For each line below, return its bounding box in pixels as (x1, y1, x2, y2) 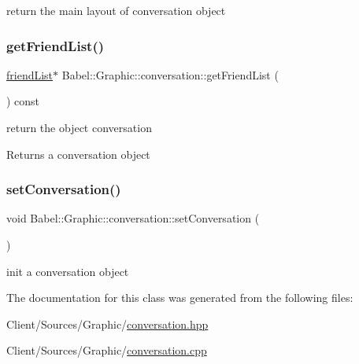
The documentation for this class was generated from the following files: (6, 289, 353, 306)
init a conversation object (6, 263, 129, 279)
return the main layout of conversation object (6, 2, 226, 18)
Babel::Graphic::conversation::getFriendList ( (61, 66, 279, 83)
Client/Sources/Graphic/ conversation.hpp (6, 315, 209, 332)
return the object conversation (6, 119, 152, 135)
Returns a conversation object (6, 145, 150, 162)
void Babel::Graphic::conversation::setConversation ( (6, 210, 260, 226)
